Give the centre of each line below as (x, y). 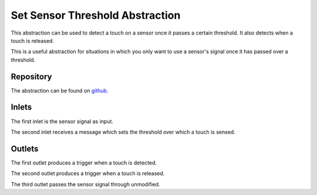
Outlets (25, 148)
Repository (31, 76)
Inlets (21, 107)
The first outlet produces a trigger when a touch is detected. (84, 162)
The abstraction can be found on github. (60, 90)
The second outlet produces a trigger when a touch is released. (88, 173)
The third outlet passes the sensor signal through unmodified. (85, 184)
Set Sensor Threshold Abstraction (96, 15)
